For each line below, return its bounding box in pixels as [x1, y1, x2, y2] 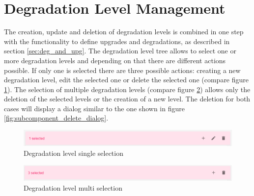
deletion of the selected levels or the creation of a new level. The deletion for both [4, 94, 251, 104]
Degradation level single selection [24, 147, 123, 158]
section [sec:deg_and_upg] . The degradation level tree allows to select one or [4, 46, 236, 56]
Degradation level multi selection [24, 182, 122, 193]
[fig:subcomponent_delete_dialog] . [4, 113, 109, 123]
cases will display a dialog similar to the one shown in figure [4, 103, 185, 113]
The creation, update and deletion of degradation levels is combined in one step [4, 26, 244, 37]
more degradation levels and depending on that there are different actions [4, 55, 226, 65]
